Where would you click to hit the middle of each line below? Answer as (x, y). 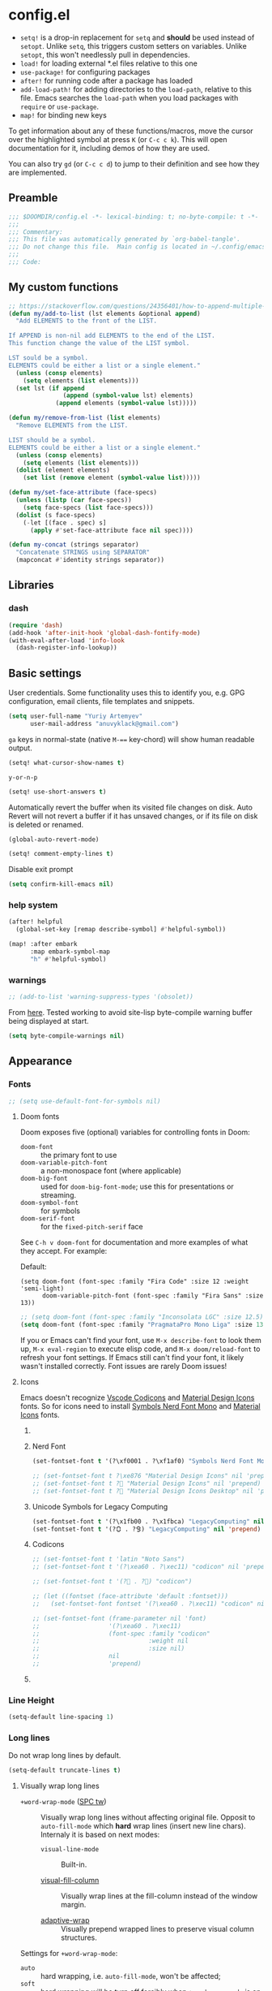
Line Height (32, 1700)
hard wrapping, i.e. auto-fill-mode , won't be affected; (130, 1976)
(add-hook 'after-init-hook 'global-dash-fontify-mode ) (104, 633)
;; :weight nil (110, 1641)
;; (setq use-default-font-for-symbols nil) (85, 1101)
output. (20, 748)
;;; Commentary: (36, 232)
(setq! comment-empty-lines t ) (61, 854)
